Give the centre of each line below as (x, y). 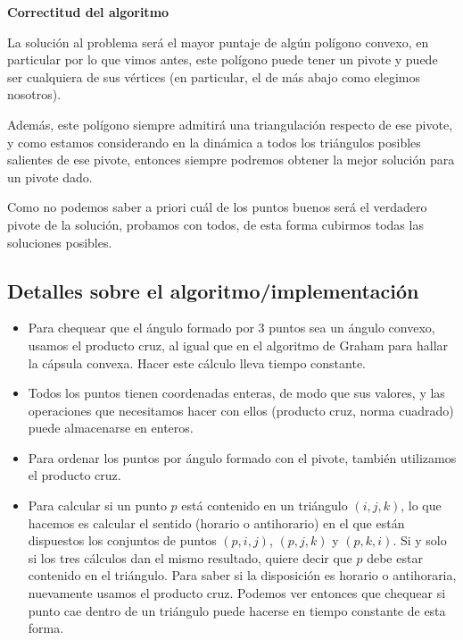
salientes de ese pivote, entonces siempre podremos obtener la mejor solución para (231, 160)
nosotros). (34, 94)
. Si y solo (420, 540)
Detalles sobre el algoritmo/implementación (213, 290)
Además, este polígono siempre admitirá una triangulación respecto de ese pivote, (230, 124)
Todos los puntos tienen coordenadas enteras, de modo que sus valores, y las (236, 393)
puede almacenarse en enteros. (111, 428)
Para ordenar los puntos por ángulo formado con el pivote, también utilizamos (242, 457)
